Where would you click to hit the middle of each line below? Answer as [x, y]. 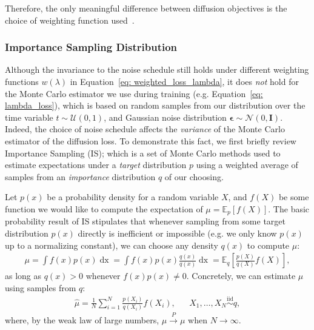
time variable [29, 117]
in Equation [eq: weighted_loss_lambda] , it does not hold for [184, 81]
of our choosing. [194, 176]
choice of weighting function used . [70, 20]
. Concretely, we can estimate [241, 276]
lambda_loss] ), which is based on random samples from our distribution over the [155, 105]
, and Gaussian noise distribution [165, 117]
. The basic [289, 208]
